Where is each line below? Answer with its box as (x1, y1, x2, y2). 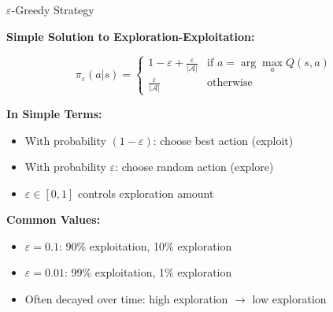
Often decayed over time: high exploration (24, 291, 228, 307)
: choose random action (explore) (115, 158, 274, 175)
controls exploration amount (77, 184, 214, 201)
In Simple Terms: (6, 105, 102, 121)
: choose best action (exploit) (153, 132, 294, 148)
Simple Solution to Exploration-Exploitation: (6, 28, 255, 44)
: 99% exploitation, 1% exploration (64, 264, 232, 280)
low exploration (252, 291, 327, 307)
